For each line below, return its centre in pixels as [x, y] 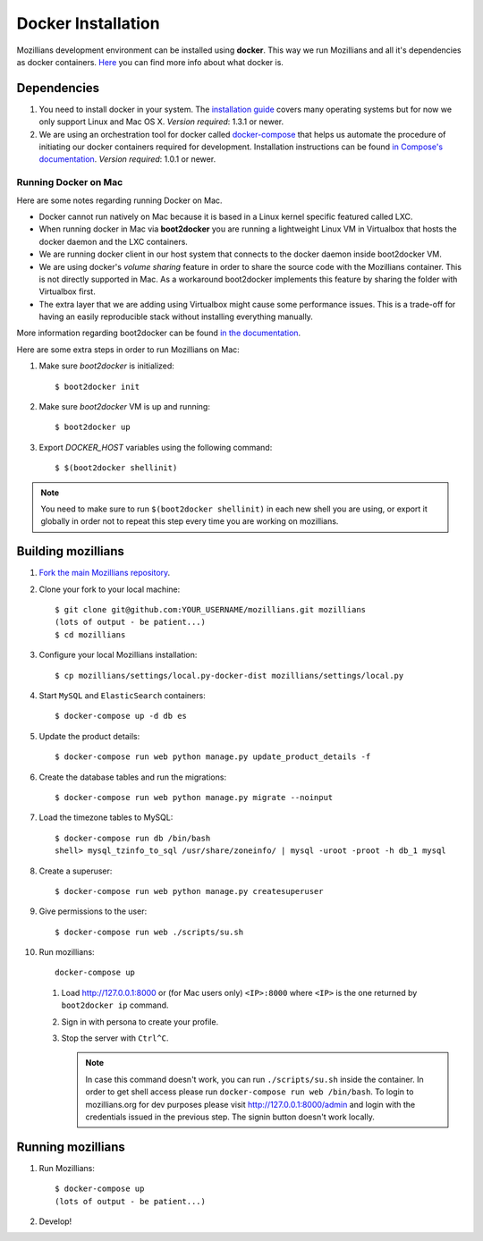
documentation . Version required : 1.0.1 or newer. [127, 159]
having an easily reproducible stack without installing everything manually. [176, 317]
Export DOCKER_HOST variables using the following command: [156, 447]
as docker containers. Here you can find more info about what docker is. [150, 62]
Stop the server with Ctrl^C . [115, 1038]
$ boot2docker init [97, 386]
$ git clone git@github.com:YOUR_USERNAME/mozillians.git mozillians [211, 610]
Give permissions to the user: [93, 911]
